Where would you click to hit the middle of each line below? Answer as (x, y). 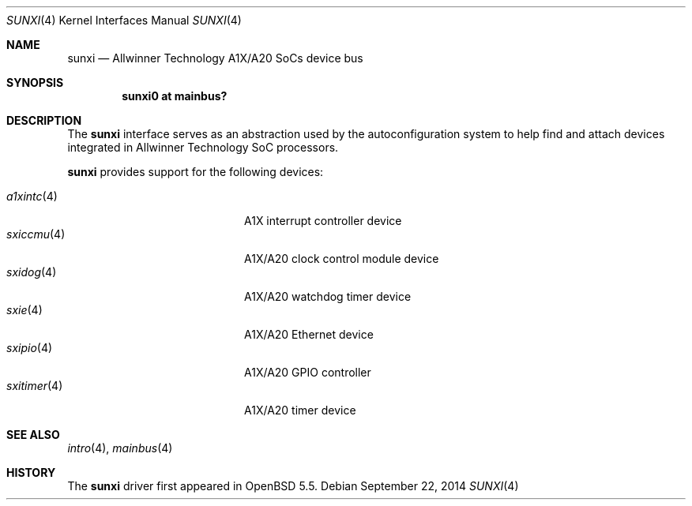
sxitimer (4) (35, 386)
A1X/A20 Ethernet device (309, 334)
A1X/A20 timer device (300, 410)
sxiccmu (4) (36, 234)
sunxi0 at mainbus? (175, 96)
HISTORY (31, 472)
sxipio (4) (30, 348)
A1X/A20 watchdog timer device (328, 296)
